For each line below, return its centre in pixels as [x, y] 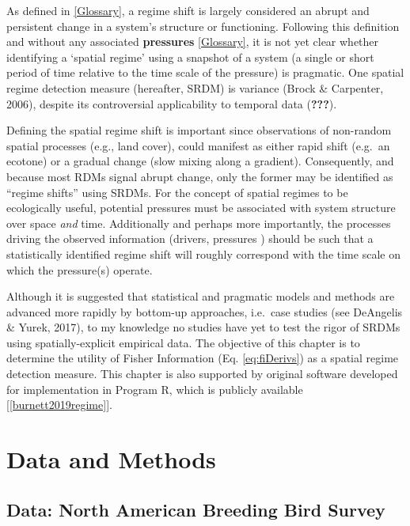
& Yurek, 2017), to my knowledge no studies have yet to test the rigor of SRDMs [203, 327]
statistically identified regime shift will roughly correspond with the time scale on [203, 254]
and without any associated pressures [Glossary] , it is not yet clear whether [193, 42]
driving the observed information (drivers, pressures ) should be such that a [190, 238]
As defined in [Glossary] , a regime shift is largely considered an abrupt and [188, 10]
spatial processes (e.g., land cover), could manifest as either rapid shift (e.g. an [198, 145]
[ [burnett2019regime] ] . [59, 405]
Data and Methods [111, 459]
